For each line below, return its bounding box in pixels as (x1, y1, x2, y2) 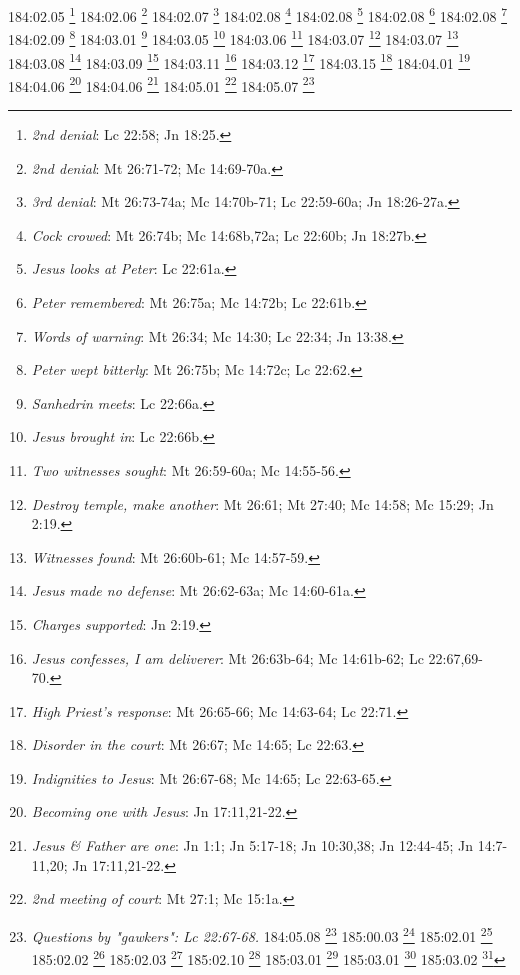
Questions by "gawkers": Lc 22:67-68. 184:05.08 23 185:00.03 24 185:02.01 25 (31, 922, 493, 946)
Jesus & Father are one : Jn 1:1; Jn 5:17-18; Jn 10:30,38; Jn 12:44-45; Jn (31, 835, 474, 856)
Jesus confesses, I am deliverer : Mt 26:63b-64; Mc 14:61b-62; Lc (31, 647, 424, 668)
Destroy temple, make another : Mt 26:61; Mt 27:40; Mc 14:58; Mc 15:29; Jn (31, 493, 494, 514)
